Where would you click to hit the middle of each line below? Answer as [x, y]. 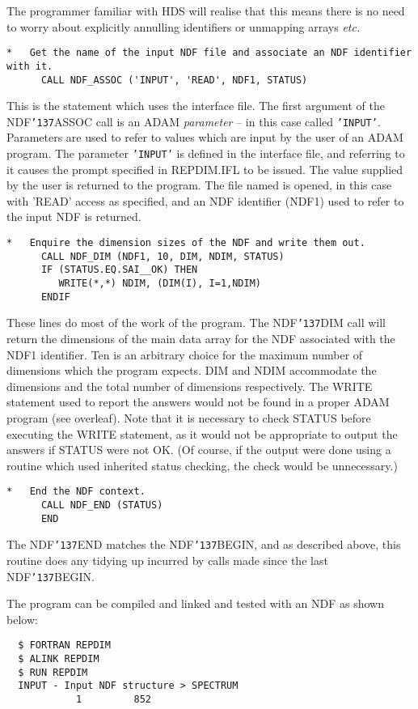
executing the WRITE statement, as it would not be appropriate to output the [202, 433]
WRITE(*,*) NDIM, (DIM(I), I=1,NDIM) [160, 283]
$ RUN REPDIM [53, 672]
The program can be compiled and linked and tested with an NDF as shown [195, 603]
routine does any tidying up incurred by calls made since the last [167, 560]
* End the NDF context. [76, 492]
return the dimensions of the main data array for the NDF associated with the [201, 338]
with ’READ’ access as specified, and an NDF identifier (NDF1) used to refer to [205, 200]
